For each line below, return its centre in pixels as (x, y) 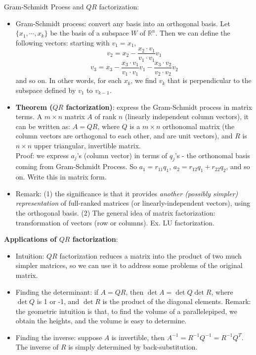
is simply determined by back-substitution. (133, 347)
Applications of (30, 239)
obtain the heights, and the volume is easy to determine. (101, 321)
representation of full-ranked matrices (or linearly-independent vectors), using (133, 203)
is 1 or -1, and (58, 301)
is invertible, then (138, 337)
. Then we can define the (193, 33)
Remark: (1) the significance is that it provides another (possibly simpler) (127, 193)
